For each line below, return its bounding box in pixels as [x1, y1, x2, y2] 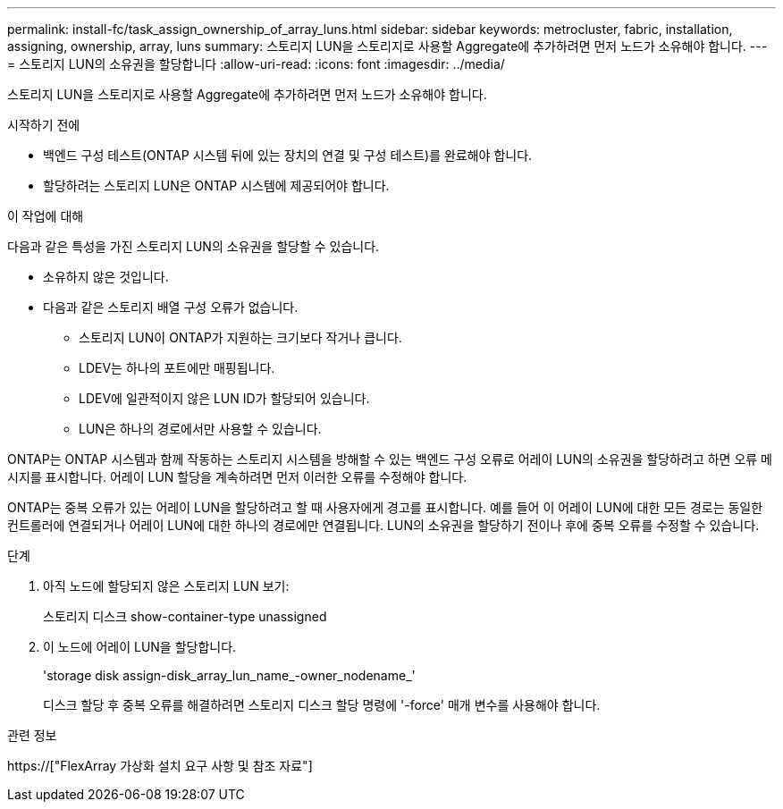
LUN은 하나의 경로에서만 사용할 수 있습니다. [79, 421, 322, 436]
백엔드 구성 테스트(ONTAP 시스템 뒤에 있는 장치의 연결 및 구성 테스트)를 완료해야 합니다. [43, 147, 533, 163]
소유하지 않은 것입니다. [43, 269, 169, 284]
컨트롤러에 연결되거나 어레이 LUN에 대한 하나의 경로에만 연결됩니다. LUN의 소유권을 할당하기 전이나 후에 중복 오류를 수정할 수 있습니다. [7, 518, 760, 533]
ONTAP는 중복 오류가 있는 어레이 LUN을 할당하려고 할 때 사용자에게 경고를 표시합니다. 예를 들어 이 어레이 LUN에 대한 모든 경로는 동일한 [7, 500, 763, 515]
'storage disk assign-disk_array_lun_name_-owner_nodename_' [43, 668, 416, 683]
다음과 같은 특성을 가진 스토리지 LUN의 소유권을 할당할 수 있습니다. [7, 239, 380, 254]
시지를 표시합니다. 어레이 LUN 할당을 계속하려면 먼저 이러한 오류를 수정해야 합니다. [7, 469, 467, 485]
